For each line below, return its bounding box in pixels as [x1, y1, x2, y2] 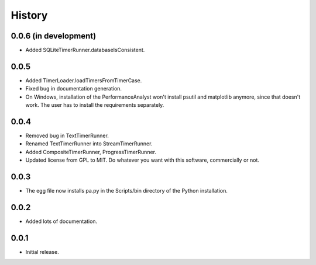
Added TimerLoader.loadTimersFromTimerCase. [25, 76, 142, 84]
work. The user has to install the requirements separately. [25, 102, 164, 109]
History [11, 9, 48, 22]
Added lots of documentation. [25, 218, 98, 225]
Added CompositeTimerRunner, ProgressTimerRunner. [25, 148, 156, 155]
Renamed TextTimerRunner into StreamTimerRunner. [25, 140, 153, 147]
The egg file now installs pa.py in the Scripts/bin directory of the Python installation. [25, 187, 228, 194]
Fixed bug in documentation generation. [25, 85, 122, 92]
